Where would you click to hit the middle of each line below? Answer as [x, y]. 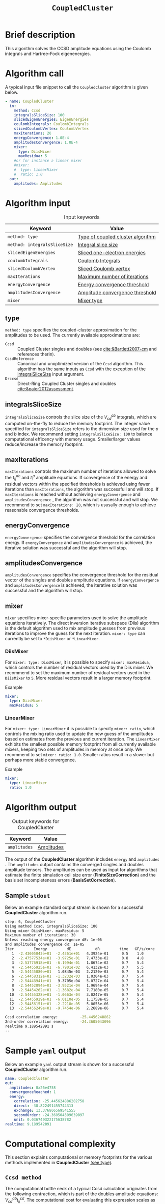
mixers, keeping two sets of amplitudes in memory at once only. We [74, 749]
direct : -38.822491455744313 [44, 1106]
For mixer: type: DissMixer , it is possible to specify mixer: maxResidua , [78, 662]
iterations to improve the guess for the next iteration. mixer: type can [75, 633]
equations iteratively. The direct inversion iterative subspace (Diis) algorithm [82, 623]
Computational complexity [61, 1144]
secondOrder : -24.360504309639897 [49, 1115]
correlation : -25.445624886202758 [49, 1101]
